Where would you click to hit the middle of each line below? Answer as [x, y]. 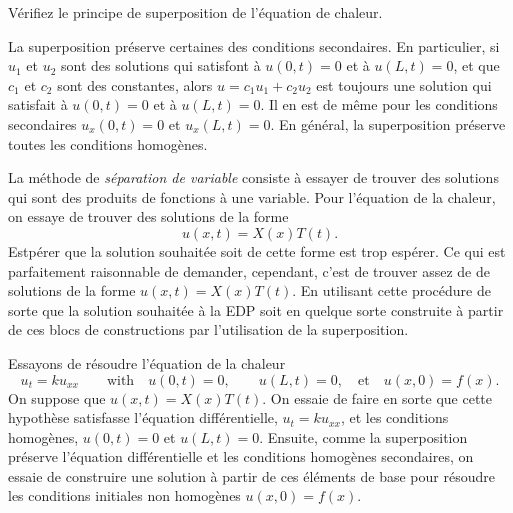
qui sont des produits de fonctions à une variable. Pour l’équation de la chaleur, [252, 196]
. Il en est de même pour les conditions [379, 104]
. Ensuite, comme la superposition [363, 436]
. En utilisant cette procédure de [391, 290]
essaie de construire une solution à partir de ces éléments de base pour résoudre [251, 475]
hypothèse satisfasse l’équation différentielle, [143, 417]
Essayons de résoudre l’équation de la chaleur [147, 362]
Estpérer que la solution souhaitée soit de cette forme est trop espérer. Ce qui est [257, 250]
